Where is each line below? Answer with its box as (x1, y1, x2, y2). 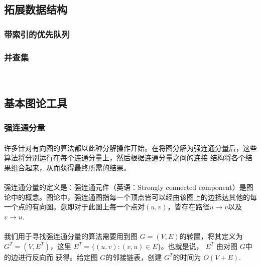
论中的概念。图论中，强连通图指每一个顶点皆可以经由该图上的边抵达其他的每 (4, 191, 257, 202)
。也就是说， (161, 240, 203, 251)
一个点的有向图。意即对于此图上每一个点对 (4, 201, 145, 212)
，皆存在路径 (167, 201, 210, 212)
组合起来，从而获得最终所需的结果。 (11, 162, 130, 172)
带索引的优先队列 (4, 28, 70, 40)
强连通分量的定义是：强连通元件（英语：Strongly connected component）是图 (4, 182, 253, 192)
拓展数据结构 (4, 2, 67, 17)
